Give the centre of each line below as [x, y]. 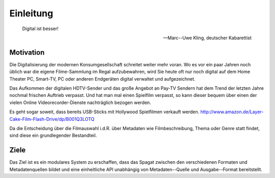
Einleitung [31, 13]
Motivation [27, 52]
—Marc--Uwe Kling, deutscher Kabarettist [207, 38]
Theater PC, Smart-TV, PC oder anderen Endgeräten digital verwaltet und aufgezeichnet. [102, 79]
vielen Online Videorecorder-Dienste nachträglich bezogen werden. [80, 103]
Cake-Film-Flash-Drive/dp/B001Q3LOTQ [52, 119]
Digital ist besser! [40, 29]
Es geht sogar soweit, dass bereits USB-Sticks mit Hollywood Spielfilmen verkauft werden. [104, 112]
